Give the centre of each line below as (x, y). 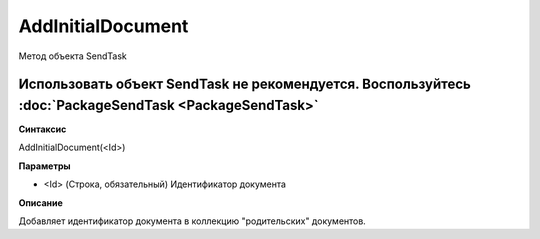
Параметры (44, 166)
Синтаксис (42, 129)
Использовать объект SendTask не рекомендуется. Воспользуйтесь (245, 84)
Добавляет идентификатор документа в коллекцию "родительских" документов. (192, 221)
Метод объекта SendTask (72, 56)
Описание (41, 202)
